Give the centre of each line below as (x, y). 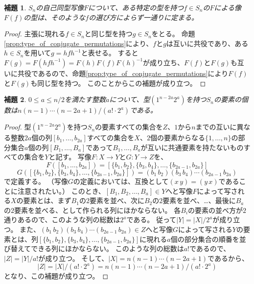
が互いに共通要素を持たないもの (192, 147)
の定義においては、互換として (121, 181)
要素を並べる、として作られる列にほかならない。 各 (98, 210)
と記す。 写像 (70, 157)
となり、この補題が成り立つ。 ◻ (56, 276)
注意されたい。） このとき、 (61, 191)
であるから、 (228, 258)
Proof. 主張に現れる (35, 34)
